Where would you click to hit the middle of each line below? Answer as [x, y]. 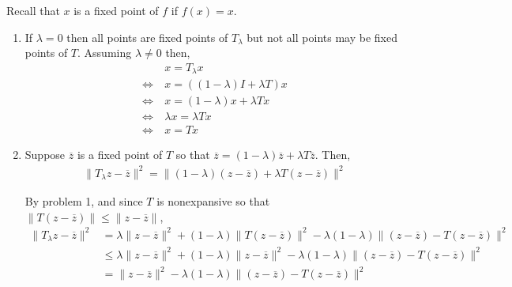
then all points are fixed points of [147, 37]
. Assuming [105, 53]
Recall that [33, 10]
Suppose [45, 155]
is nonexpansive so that [213, 200]
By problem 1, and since [84, 200]
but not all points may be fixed [322, 37]
